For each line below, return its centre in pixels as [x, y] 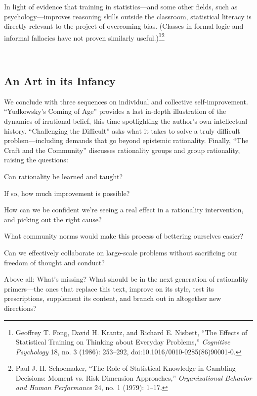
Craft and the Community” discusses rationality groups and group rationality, [122, 150]
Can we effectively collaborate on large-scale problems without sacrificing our [121, 252]
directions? [20, 308]
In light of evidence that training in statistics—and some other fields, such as [121, 6]
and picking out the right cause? [53, 219]
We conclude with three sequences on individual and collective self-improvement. [126, 101]
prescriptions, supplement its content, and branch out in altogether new [113, 298]
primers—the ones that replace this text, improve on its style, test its [109, 288]
